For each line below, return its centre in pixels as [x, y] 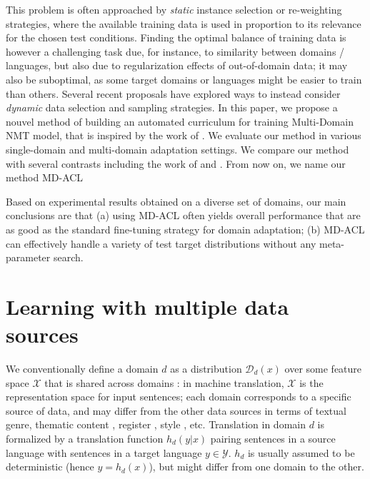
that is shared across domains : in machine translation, [164, 382]
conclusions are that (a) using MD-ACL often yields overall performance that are [183, 215]
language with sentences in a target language [104, 452]
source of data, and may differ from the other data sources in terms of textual [176, 410]
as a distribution [206, 368]
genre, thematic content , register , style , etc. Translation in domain [156, 424]
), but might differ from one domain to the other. [256, 467]
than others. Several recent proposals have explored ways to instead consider [173, 93]
